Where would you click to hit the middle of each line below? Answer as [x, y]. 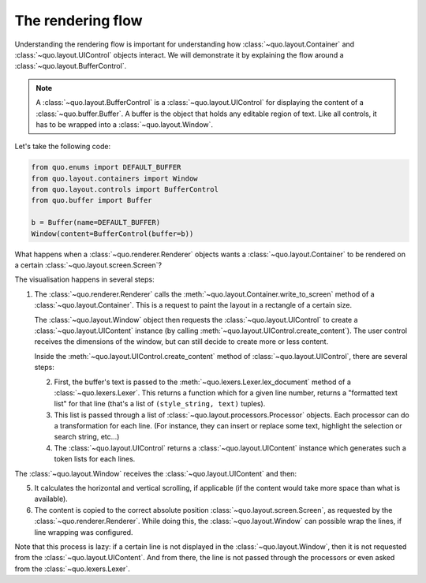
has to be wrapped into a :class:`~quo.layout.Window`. [124, 124]
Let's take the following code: [63, 147]
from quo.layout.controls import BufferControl [125, 190]
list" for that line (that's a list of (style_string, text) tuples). [160, 404]
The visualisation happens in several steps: [84, 279]
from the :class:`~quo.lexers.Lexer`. [72, 569]
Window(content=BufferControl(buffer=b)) [112, 234]
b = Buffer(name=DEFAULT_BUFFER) [96, 222]
